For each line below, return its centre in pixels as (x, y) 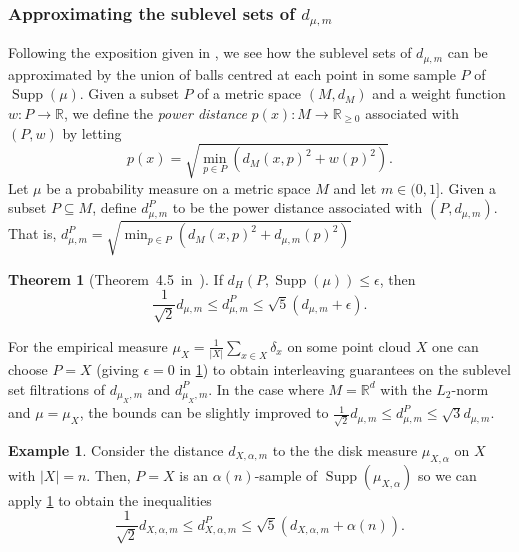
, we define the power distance (155, 112)
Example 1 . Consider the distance (116, 449)
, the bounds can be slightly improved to (204, 412)
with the (406, 388)
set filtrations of (57, 388)
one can (455, 345)
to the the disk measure (345, 449)
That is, (32, 233)
